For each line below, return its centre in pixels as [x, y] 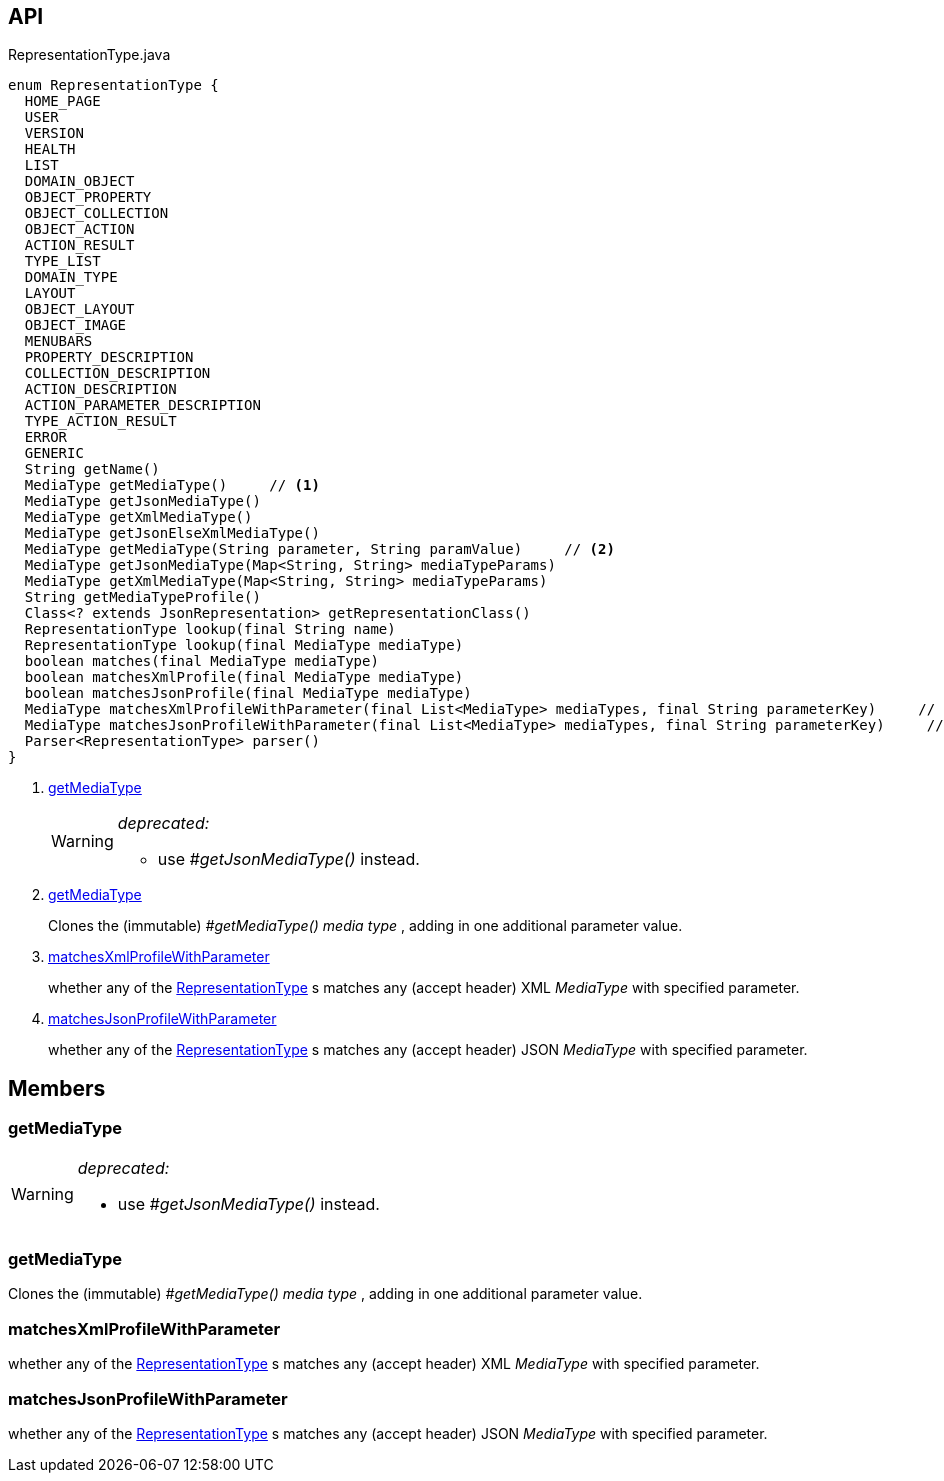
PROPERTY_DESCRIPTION [109, 357]
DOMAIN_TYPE [71, 277]
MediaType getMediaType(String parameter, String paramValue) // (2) [319, 549]
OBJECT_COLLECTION [96, 213]
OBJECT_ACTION [79, 229]
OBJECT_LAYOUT [79, 309]
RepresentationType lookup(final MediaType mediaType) [244, 645]
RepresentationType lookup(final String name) [210, 629]
